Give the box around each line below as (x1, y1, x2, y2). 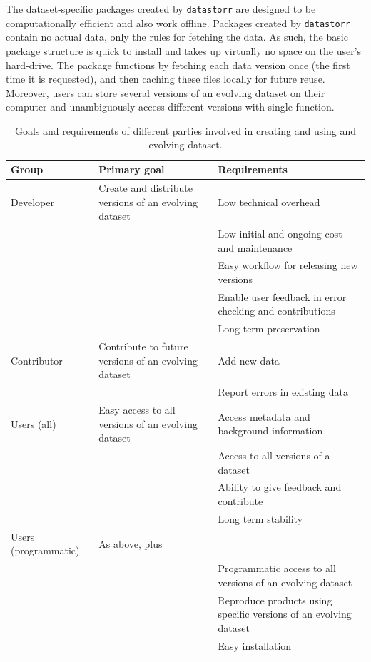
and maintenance (218, 240, 293, 255)
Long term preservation (218, 321, 320, 336)
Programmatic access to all (218, 561, 336, 576)
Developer (11, 194, 54, 209)
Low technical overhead (218, 194, 320, 209)
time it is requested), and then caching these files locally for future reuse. (6, 71, 325, 86)
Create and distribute (98, 180, 193, 195)
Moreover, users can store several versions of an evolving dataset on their (6, 85, 325, 100)
